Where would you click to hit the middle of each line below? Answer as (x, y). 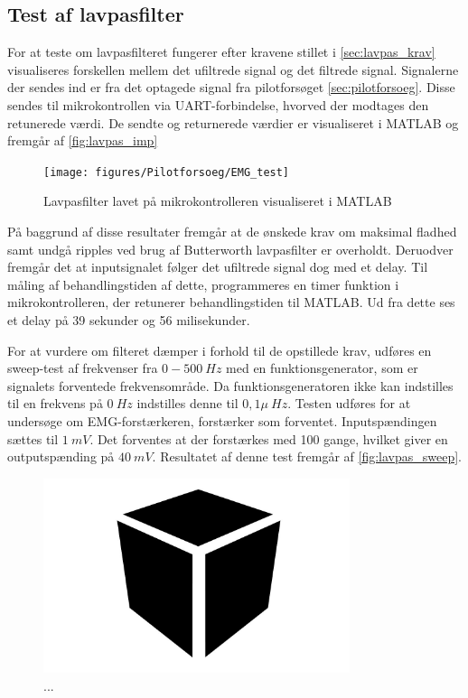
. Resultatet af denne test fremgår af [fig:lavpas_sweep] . (307, 456)
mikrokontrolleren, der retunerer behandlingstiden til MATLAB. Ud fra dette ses (231, 302)
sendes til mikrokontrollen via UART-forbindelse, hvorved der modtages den (218, 104)
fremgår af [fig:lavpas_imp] (83, 140)
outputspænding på (61, 456)
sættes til (33, 438)
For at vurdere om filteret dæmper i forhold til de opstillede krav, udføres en (220, 350)
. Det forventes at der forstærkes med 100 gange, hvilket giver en (269, 438)
